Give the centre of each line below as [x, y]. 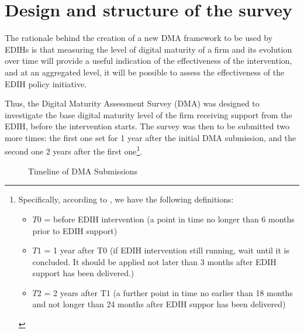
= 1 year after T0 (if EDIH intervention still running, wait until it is [167, 250]
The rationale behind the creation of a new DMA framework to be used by [139, 38]
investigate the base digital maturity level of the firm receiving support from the [148, 114]
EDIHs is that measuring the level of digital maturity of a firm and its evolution [148, 49]
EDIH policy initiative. [46, 83]
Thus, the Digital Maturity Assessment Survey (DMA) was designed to [132, 103]
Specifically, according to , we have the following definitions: [126, 199]
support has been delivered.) [83, 273]
